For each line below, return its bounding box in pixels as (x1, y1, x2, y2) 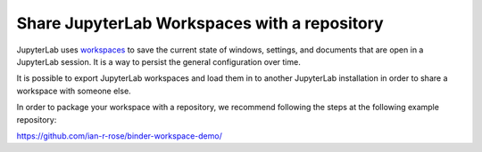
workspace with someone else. (16, 85, 131, 96)
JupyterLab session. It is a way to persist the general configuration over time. (16, 56, 301, 67)
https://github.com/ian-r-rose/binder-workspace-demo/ (16, 130, 222, 141)
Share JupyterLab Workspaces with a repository (16, 13, 384, 33)
